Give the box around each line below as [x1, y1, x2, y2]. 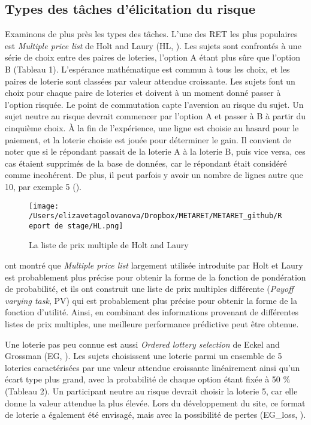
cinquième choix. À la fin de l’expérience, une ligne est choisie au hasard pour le [5, 121, 299, 134]
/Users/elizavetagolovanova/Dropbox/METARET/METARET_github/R [29, 212, 282, 221]
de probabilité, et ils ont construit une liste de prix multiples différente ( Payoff [5, 282, 294, 295]
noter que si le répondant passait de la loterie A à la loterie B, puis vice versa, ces [5, 145, 306, 158]
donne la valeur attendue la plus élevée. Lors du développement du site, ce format [5, 396, 306, 409]
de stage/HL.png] [54, 221, 123, 230]
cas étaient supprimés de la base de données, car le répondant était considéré [5, 156, 287, 169]
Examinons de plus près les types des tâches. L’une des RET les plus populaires [5, 28, 298, 40]
